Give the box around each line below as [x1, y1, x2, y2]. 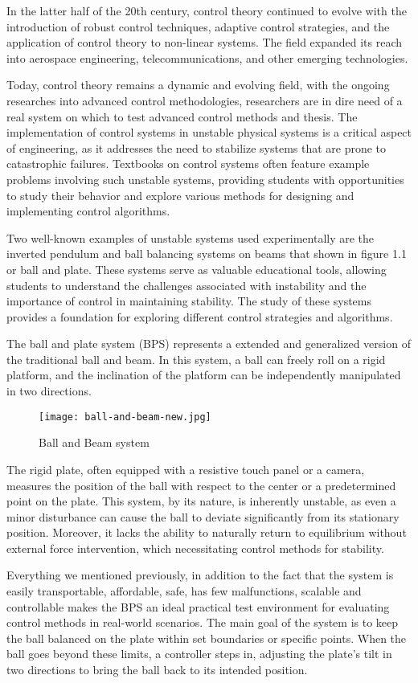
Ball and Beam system [39, 434, 150, 451]
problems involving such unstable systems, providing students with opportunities [6, 170, 404, 187]
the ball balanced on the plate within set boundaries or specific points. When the [6, 629, 407, 646]
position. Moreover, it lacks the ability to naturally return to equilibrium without [6, 524, 407, 541]
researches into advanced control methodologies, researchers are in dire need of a [6, 92, 403, 108]
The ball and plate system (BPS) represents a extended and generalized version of [6, 335, 411, 352]
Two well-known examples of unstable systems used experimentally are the [6, 229, 375, 246]
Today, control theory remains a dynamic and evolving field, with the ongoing [6, 76, 390, 93]
